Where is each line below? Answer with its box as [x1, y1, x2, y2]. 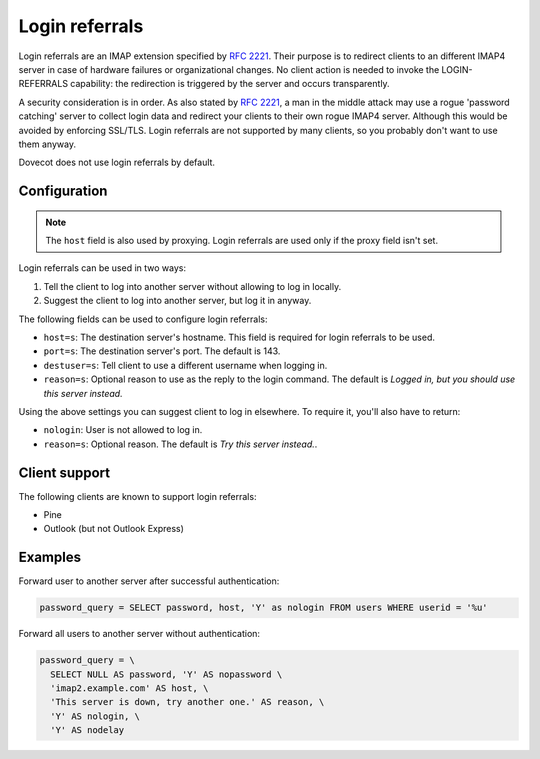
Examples [18, 549, 82, 566]
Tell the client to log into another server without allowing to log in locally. [43, 280, 342, 292]
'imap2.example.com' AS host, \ [50, 683, 209, 694]
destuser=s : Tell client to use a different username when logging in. [43, 359, 328, 371]
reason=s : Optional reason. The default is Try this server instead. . [43, 438, 318, 450]
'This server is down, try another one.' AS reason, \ [50, 696, 325, 708]
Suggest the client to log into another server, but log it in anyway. [43, 295, 312, 307]
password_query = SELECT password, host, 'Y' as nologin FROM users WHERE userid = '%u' [39, 602, 489, 614]
